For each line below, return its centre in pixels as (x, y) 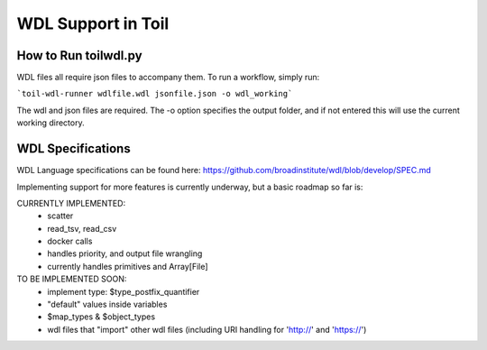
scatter (60, 216)
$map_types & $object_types (101, 317)
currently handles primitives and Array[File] (128, 266)
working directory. (51, 123)
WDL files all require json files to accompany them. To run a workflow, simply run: (168, 78)
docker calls (70, 241)
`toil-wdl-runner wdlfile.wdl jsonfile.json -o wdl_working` (155, 94)
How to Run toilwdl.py (80, 55)
